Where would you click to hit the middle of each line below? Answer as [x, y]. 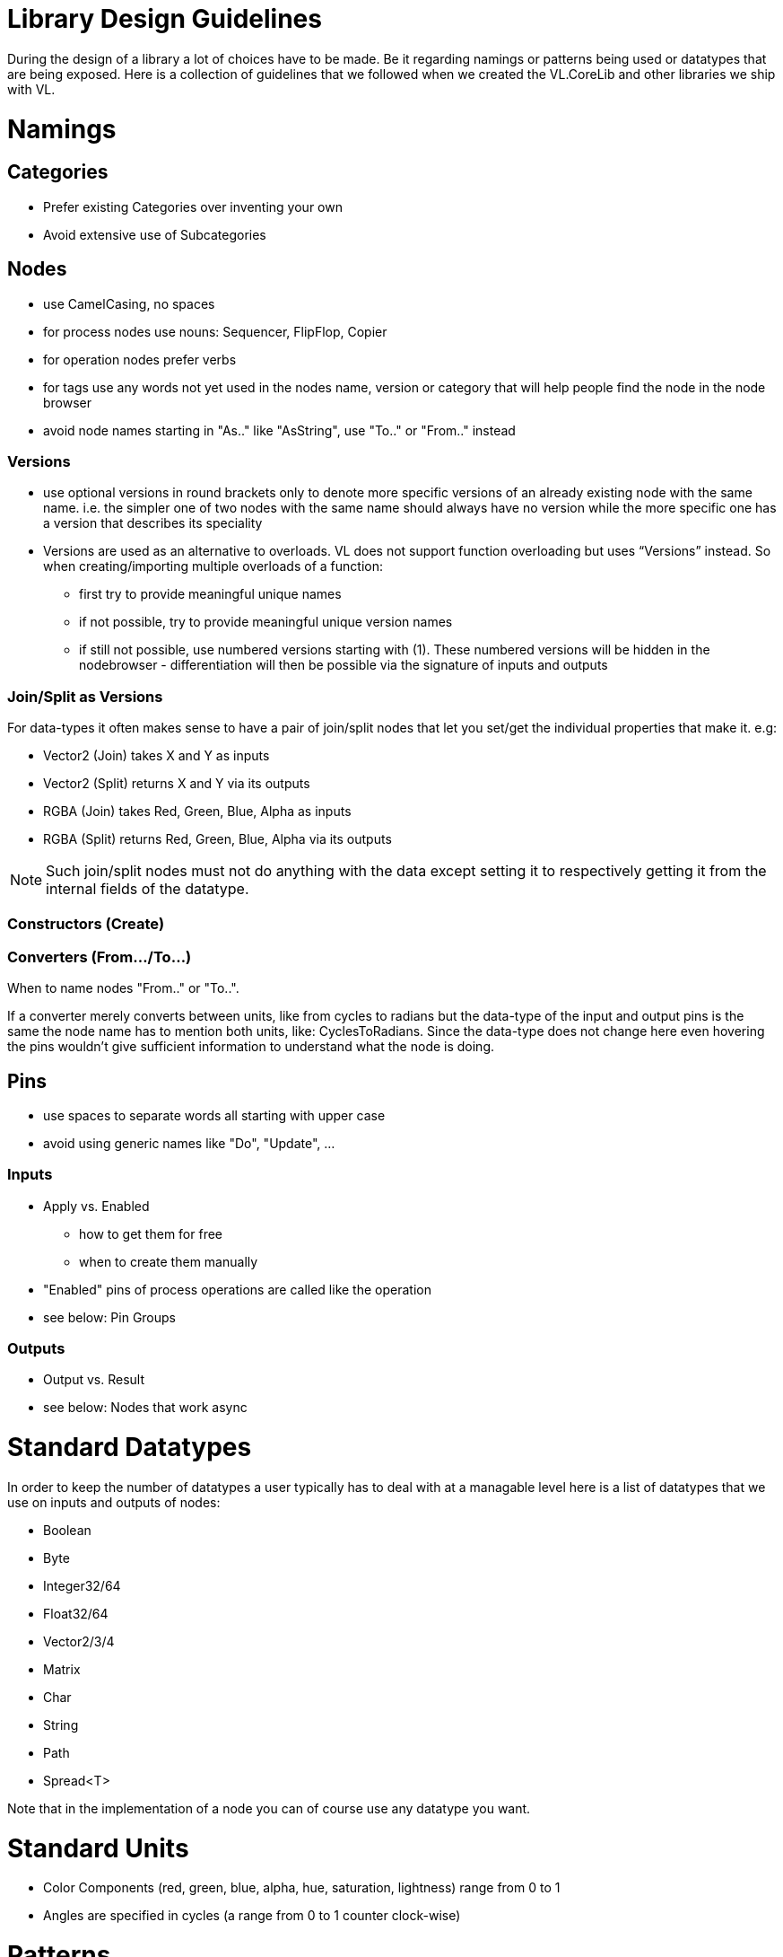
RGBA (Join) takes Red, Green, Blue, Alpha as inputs [197, 812]
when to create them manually [169, 1261]
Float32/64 [76, 1613]
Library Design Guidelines [165, 19]
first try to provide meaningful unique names [210, 594]
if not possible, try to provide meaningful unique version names [266, 622]
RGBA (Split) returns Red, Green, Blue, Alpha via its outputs [217, 839]
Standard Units [98, 1848]
